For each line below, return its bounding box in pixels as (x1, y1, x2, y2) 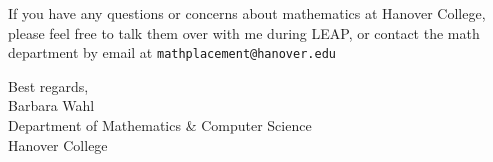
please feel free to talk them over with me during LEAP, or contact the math (8, 22, 480, 43)
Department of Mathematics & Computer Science (8, 115, 312, 136)
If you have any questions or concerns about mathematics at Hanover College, (8, 3, 486, 23)
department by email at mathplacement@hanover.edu (8, 42, 336, 63)
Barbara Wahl (8, 95, 95, 116)
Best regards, (8, 75, 89, 96)
